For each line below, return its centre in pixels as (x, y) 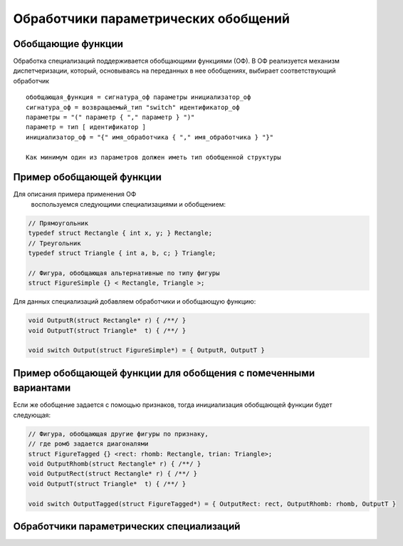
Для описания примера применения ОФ (75, 194)
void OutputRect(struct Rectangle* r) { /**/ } (112, 474)
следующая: (32, 415)
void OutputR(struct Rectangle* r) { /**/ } (107, 320)
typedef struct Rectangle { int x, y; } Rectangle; (120, 233)
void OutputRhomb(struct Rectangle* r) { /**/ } (115, 464)
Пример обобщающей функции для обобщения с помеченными (164, 373)
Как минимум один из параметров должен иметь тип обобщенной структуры (153, 157)
